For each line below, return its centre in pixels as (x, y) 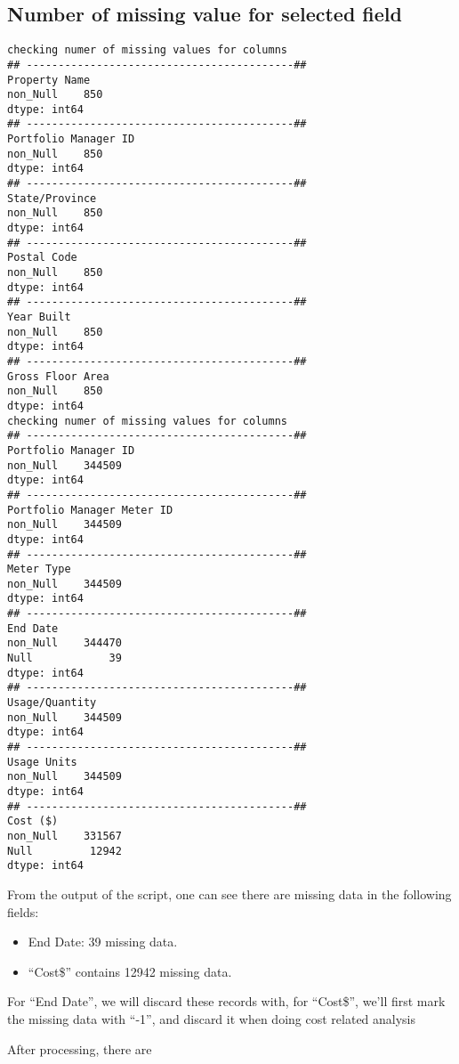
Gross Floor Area (58, 376)
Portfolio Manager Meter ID (90, 510)
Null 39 (64, 658)
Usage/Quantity (52, 703)
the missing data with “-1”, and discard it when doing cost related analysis (212, 1018)
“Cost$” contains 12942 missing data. (130, 971)
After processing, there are (80, 1048)
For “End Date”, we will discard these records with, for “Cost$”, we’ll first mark (226, 1001)
